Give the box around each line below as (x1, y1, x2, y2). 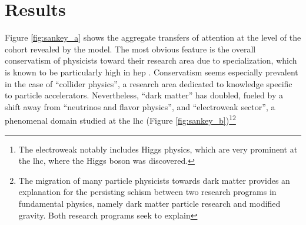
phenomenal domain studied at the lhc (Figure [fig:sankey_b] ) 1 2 (5, 113, 236, 126)
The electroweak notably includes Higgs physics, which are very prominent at (18, 143, 298, 155)
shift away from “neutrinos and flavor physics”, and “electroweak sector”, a (5, 100, 275, 113)
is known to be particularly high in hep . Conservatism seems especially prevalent (5, 65, 298, 78)
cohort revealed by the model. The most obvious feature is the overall (5, 42, 256, 55)
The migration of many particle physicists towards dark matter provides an (18, 174, 290, 186)
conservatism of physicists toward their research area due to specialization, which (5, 54, 297, 67)
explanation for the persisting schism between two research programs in (18, 186, 277, 198)
